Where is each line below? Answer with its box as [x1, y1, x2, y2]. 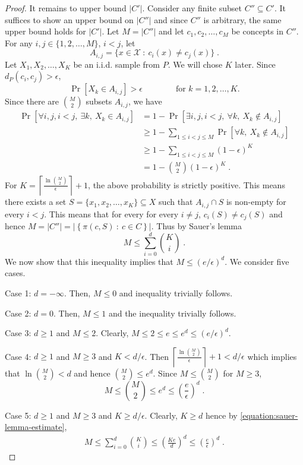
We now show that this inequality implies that [5, 255, 173, 267]
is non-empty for [226, 195, 286, 208]
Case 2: [5, 306, 31, 319]
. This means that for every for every [44, 207, 179, 220]
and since [154, 13, 188, 26]
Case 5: [5, 409, 31, 421]
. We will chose [168, 58, 223, 70]
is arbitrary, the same [203, 13, 282, 26]
